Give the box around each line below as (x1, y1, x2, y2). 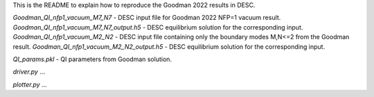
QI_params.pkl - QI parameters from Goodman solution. (12, 55, 172, 63)
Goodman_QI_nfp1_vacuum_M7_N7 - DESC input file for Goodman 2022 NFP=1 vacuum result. (12, 14, 281, 22)
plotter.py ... (12, 80, 48, 89)
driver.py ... (12, 67, 45, 76)
